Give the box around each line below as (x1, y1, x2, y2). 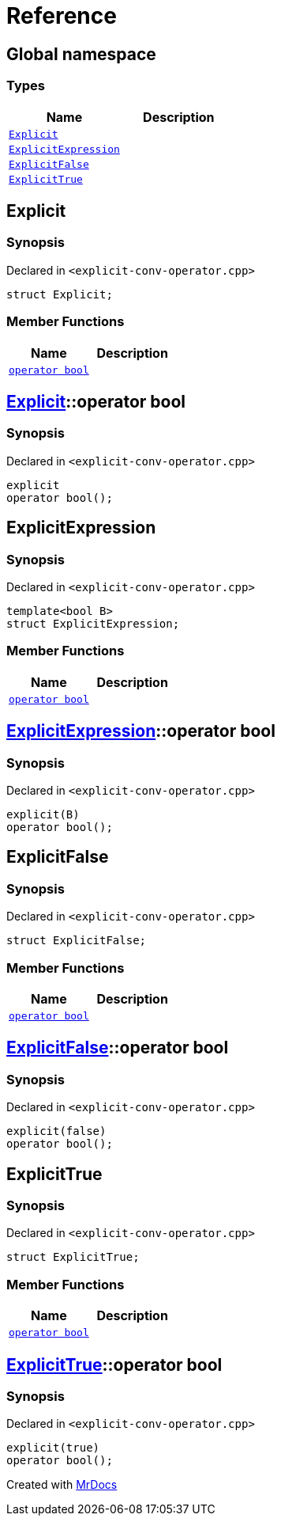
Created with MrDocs (6, 1478, 118, 1492)
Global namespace (6, 44, 156, 64)
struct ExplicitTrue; (6, 1251, 140, 1264)
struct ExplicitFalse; (6, 934, 147, 947)
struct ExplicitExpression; (6, 617, 180, 630)
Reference (6, 2, 117, 29)
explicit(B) (6, 807, 80, 821)
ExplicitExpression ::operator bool (6, 721, 275, 742)
